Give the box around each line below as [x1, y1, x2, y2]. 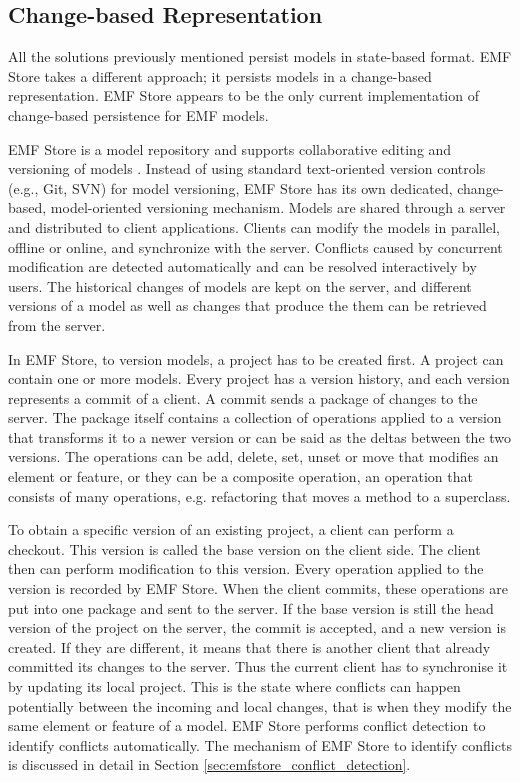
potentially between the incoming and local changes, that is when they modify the [8, 695, 512, 716]
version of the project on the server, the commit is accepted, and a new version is [8, 617, 506, 638]
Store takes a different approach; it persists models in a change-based [8, 65, 432, 86]
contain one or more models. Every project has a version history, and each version [8, 368, 510, 389]
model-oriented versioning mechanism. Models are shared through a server [50, 197, 506, 218]
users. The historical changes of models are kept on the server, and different [8, 275, 472, 296]
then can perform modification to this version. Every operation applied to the [8, 558, 484, 579]
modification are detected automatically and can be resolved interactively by [8, 256, 477, 277]
